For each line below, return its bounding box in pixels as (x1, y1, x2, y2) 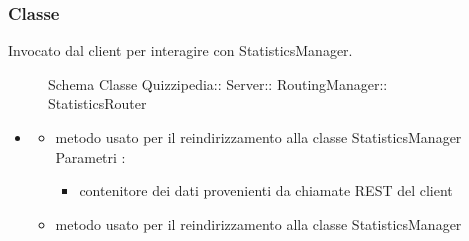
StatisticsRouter (48, 93, 147, 114)
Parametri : (55, 146, 126, 167)
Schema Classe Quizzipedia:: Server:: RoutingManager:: (48, 73, 388, 94)
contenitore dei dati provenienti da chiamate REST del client (79, 180, 453, 201)
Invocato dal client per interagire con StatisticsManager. (8, 40, 353, 61)
